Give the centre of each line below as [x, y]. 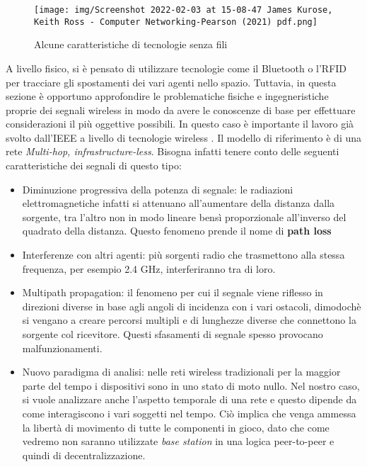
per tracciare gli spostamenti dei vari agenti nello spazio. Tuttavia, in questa [171, 82]
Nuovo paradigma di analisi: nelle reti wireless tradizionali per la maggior [181, 372]
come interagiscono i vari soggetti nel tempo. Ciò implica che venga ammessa [189, 413]
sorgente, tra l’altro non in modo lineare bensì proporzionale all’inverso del [184, 216]
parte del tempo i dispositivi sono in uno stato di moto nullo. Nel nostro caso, [191, 385]
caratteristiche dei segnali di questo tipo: [94, 165]
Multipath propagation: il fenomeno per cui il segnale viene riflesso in [173, 292]
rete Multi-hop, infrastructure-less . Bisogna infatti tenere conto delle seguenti [173, 151]
